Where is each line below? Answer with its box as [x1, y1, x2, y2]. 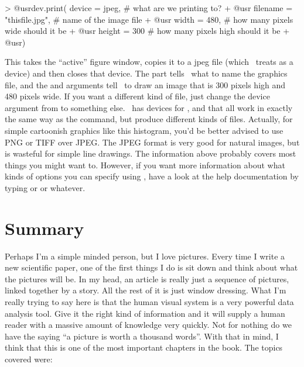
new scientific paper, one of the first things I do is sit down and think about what [5, 261, 298, 273]
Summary [5, 216, 84, 240]
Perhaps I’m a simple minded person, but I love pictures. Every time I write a [5, 250, 285, 262]
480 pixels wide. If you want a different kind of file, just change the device [5, 90, 270, 102]
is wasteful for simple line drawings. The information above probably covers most [5, 147, 296, 160]
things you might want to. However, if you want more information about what [5, 158, 285, 171]
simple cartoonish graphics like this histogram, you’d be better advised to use [5, 124, 283, 136]
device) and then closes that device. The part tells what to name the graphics [5, 67, 288, 79]
